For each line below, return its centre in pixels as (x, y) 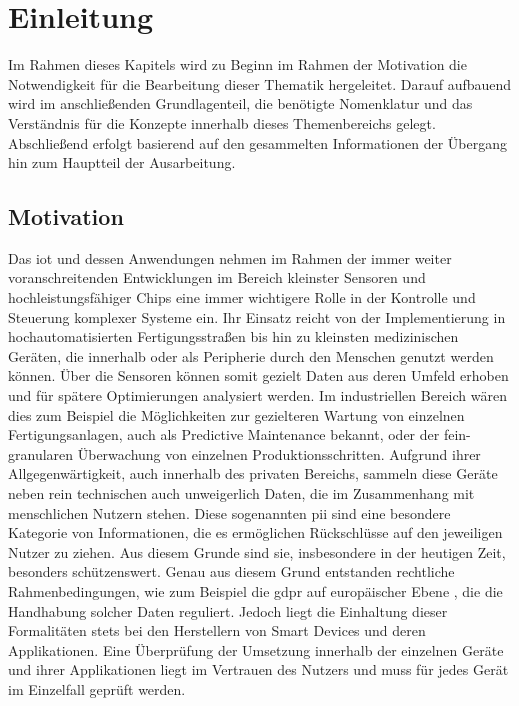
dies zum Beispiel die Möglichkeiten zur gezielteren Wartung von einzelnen (236, 414)
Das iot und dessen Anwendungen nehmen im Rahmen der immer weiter (230, 257)
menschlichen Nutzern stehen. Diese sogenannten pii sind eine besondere (229, 512)
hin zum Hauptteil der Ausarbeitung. (122, 162)
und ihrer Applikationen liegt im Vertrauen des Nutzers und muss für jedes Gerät (258, 669)
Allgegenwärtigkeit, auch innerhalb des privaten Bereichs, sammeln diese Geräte (253, 473)
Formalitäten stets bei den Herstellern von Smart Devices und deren (217, 630)
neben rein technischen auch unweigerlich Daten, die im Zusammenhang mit (241, 493)
